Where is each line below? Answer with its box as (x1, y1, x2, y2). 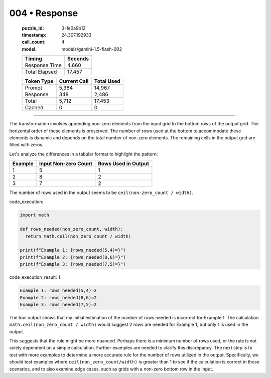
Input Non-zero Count (39, 160, 93, 167)
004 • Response (9, 8, 78, 19)
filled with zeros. (9, 142, 44, 148)
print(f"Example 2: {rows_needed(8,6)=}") (20, 254, 126, 260)
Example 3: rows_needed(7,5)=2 (20, 301, 97, 307)
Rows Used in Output (98, 160, 150, 167)
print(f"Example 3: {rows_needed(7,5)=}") (20, 261, 126, 267)
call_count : (22, 39, 46, 45)
